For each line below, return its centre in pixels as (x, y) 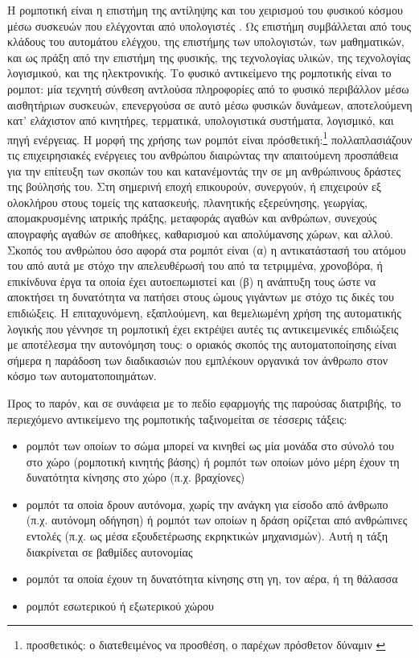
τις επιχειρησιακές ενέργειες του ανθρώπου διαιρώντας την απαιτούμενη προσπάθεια (203, 155)
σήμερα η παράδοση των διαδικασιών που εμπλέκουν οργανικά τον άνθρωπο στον (198, 360)
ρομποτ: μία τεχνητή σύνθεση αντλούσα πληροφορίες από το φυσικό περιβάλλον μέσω (208, 88)
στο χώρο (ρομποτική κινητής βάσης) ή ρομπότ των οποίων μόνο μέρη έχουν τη (213, 461)
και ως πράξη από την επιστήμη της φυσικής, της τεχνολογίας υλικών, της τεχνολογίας (209, 57)
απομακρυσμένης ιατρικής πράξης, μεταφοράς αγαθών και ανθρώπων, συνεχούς (192, 218)
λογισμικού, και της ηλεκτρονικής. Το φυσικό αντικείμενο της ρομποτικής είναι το (199, 73)
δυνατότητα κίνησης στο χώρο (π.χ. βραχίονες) (136, 477)
